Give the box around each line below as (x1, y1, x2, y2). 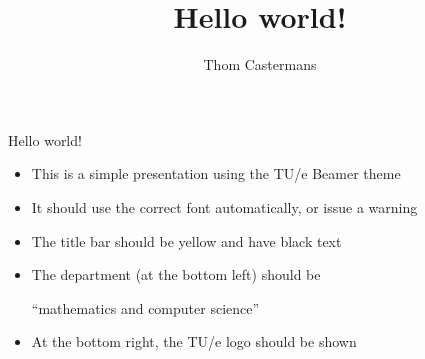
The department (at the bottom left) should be (31, 264, 321, 285)
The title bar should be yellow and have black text (31, 230, 342, 251)
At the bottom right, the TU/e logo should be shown (31, 331, 357, 352)
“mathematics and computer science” (31, 297, 260, 318)
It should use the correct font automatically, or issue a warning (31, 196, 418, 217)
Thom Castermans (203, 54, 317, 75)
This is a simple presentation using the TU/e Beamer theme (31, 163, 401, 184)
